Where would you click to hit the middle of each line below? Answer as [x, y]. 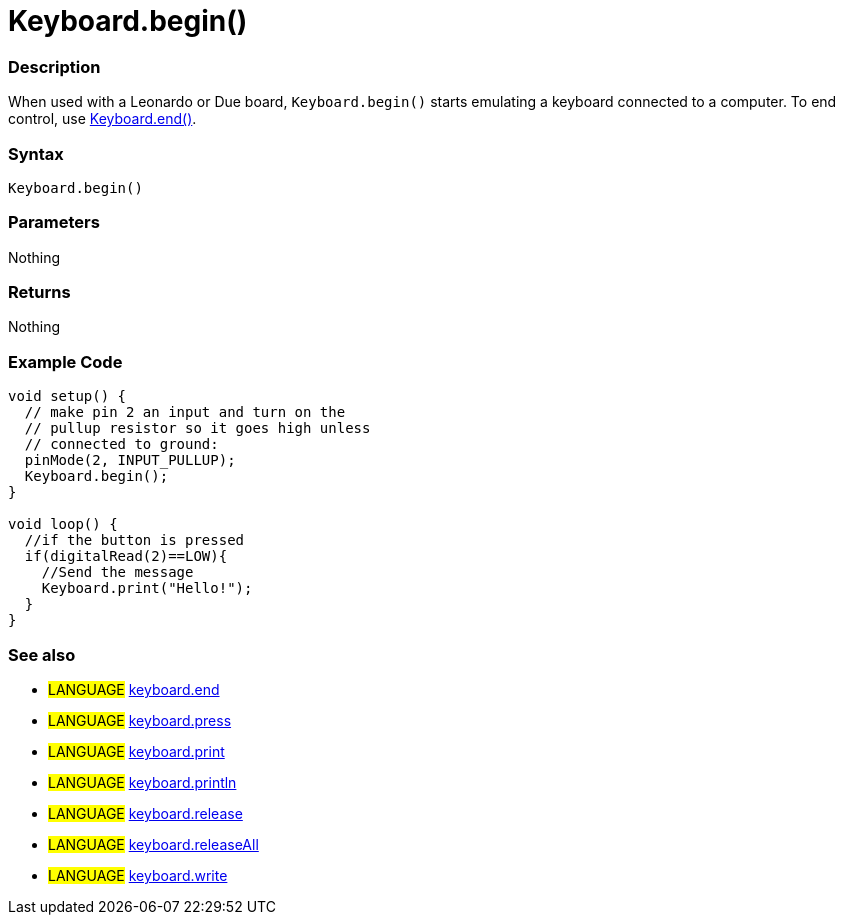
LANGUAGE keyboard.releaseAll [153, 844]
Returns [39, 292]
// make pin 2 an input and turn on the [185, 412]
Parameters [54, 222]
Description [54, 66]
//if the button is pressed [134, 540]
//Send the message [117, 572]
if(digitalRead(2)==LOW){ [126, 556]
